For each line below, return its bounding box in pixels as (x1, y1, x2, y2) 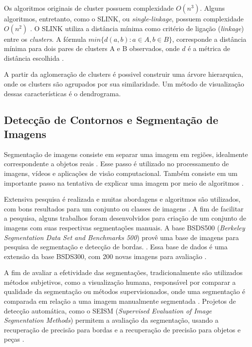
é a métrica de (187, 43, 231, 53)
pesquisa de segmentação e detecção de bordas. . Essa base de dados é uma (4, 242, 228, 252)
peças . (4, 334, 24, 344)
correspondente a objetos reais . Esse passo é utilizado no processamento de (4, 158, 229, 169)
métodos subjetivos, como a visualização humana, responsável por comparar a (4, 277, 236, 287)
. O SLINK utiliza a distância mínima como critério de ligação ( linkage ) (30, 23, 244, 33)
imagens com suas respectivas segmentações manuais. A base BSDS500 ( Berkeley (4, 222, 245, 232)
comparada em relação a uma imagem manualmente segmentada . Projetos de (4, 296, 236, 306)
